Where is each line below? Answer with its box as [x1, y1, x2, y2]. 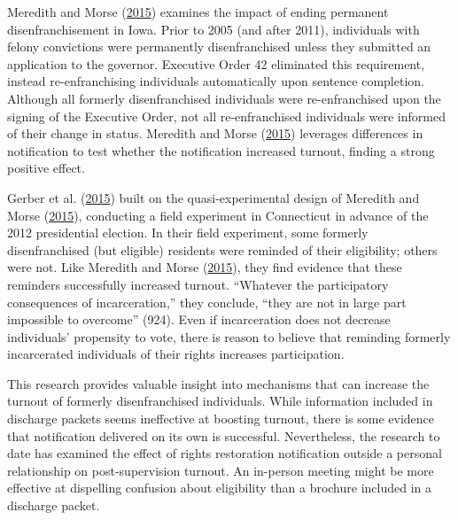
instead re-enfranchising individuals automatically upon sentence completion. [7, 72, 424, 90]
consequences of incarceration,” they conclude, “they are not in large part [7, 292, 407, 311]
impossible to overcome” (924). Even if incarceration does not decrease [7, 310, 391, 329]
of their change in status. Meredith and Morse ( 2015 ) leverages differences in [7, 124, 423, 143]
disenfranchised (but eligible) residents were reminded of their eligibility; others [7, 240, 438, 259]
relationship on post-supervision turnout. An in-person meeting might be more [7, 461, 434, 479]
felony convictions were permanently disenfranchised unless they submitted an [7, 37, 431, 56]
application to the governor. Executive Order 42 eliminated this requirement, [7, 54, 425, 73]
